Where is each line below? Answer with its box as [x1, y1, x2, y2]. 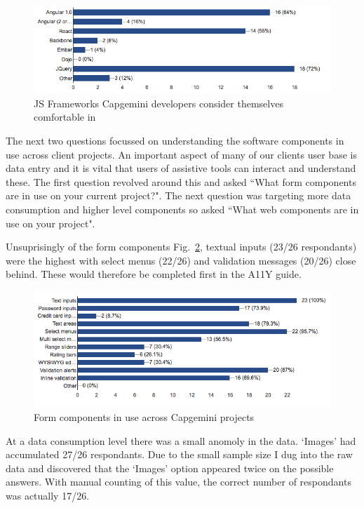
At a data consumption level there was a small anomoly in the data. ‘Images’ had [6, 433, 356, 448]
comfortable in [34, 109, 96, 124]
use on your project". [6, 215, 95, 230]
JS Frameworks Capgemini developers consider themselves [34, 95, 283, 110]
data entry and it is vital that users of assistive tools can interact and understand [6, 161, 356, 175]
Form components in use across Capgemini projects [34, 410, 255, 425]
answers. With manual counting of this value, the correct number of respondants [6, 474, 351, 489]
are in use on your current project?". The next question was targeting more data [6, 188, 351, 203]
